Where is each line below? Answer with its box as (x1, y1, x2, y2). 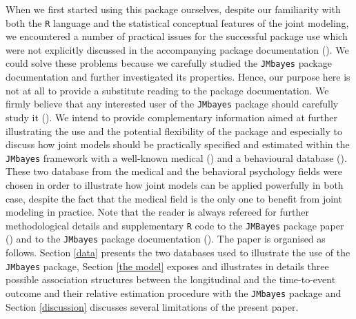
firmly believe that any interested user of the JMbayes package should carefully (6, 96, 339, 111)
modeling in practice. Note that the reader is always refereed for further (6, 205, 309, 219)
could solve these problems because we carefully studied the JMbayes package (6, 56, 332, 70)
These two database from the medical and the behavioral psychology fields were (6, 164, 343, 178)
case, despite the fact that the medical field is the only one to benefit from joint (6, 191, 342, 205)
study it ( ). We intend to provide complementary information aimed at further (6, 110, 337, 124)
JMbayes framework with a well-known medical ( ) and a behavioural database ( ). (6, 150, 347, 165)
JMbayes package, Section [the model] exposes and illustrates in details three (6, 258, 329, 273)
